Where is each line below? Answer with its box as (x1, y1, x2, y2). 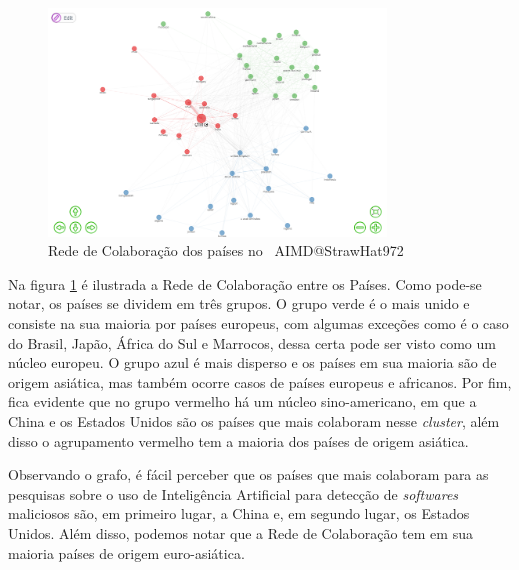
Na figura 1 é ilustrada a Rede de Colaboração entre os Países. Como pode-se (8, 273, 482, 294)
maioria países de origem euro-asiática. (8, 542, 245, 563)
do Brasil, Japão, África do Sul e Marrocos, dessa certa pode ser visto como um (8, 332, 496, 353)
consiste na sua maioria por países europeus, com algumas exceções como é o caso (8, 312, 509, 333)
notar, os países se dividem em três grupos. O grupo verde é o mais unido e (8, 293, 470, 314)
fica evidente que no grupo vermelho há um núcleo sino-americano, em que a (8, 391, 477, 412)
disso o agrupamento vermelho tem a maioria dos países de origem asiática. (8, 430, 469, 451)
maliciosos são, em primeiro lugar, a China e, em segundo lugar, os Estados (8, 503, 470, 524)
